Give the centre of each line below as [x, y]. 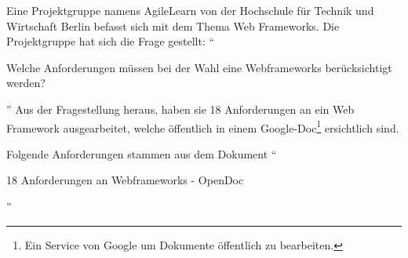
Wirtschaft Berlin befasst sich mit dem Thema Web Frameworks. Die [173, 25]
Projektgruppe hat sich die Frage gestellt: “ [111, 41]
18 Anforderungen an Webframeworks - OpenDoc [125, 180]
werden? [26, 83]
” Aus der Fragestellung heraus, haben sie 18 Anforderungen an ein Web [180, 109]
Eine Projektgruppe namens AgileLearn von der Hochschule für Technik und [190, 10]
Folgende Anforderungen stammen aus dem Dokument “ [142, 153]
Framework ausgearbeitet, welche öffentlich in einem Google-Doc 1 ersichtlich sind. [203, 126]
